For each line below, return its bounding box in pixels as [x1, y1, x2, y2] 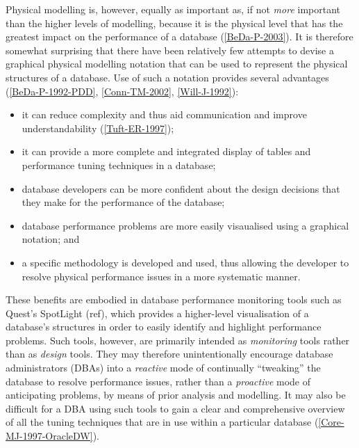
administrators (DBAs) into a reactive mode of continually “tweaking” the [6, 360, 321, 375]
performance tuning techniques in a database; [22, 157, 216, 172]
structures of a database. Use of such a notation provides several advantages [6, 70, 329, 84]
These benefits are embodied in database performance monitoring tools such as [6, 292, 342, 307]
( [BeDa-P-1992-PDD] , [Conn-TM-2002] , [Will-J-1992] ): [6, 83, 239, 98]
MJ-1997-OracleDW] [6, 429, 93, 443]
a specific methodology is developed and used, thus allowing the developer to [22, 255, 349, 269]
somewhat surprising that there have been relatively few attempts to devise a [6, 42, 335, 57]
